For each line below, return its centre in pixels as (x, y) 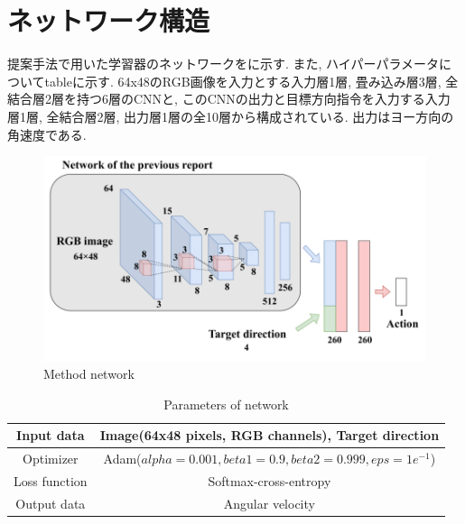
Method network (89, 374)
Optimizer (51, 459)
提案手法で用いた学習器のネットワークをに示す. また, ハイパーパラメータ (223, 64)
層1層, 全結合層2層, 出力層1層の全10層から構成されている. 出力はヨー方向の (231, 116)
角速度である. (47, 134)
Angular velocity (269, 503)
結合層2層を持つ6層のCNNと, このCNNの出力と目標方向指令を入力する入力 (229, 99)
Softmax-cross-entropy (270, 481)
